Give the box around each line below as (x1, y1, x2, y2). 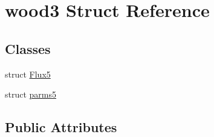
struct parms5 (5, 88, 57, 101)
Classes (5, 39, 51, 58)
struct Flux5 (5, 67, 51, 80)
